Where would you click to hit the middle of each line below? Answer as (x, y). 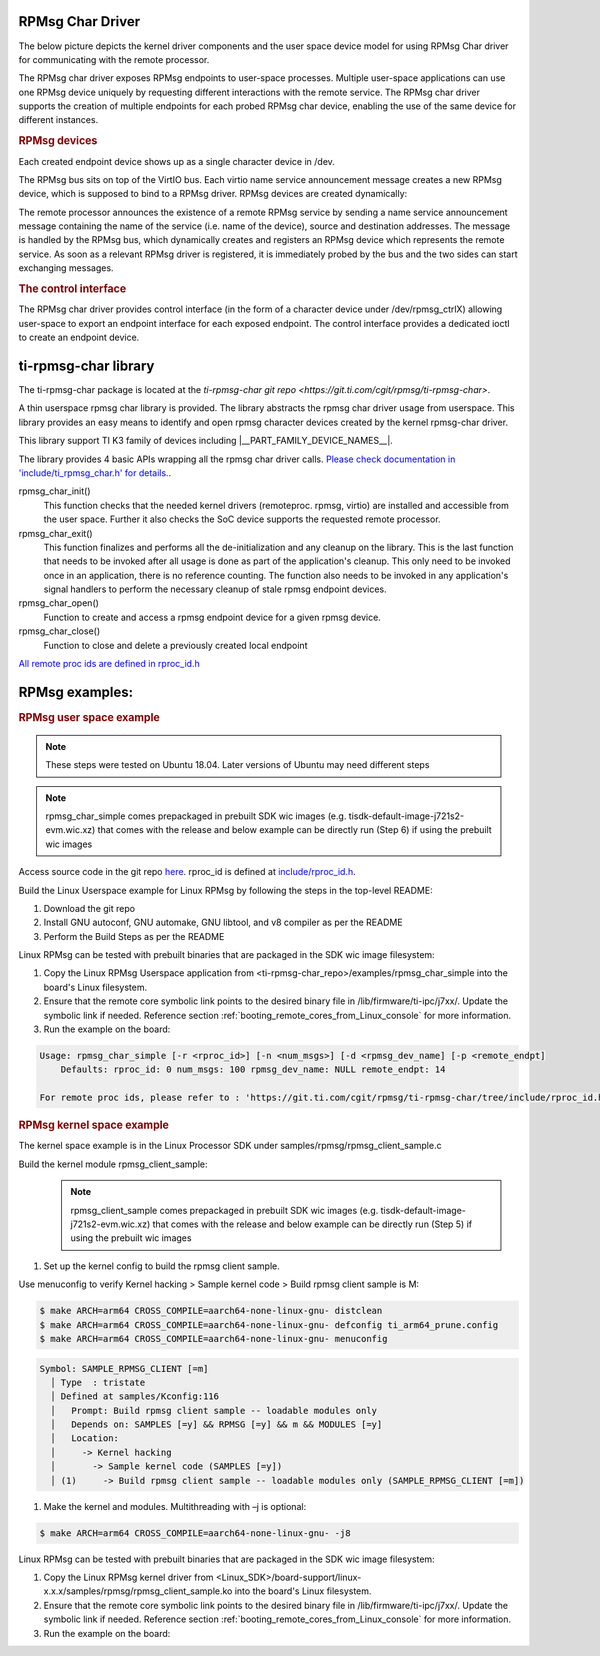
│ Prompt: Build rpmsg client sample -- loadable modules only (214, 1410)
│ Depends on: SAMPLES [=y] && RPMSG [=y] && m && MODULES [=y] (216, 1424)
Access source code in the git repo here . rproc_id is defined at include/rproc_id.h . (187, 872)
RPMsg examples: (76, 691)
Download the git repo (89, 908)
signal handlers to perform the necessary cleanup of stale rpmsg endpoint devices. (215, 589)
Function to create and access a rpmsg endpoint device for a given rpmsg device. (212, 617)
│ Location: (85, 1438)
